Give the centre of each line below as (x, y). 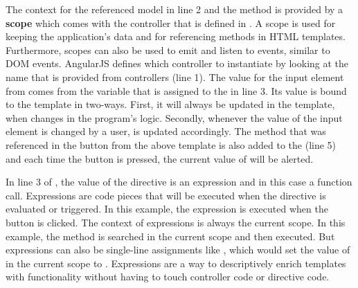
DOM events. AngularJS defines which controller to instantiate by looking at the (177, 63)
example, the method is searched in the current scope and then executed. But (170, 236)
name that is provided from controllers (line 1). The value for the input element (175, 76)
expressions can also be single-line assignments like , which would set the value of (178, 250)
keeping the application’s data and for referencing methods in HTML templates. (176, 36)
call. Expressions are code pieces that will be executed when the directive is (166, 195)
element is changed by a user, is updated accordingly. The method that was (166, 131)
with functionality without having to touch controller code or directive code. (168, 277)
